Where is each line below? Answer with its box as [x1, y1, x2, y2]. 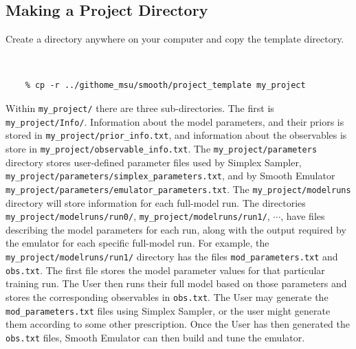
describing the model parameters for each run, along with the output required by [5, 222, 346, 236]
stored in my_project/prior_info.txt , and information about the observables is [5, 128, 347, 142]
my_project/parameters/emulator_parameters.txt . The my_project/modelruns [5, 181, 351, 196]
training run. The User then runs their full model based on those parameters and [5, 276, 347, 291]
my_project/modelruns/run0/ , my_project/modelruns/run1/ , [5, 209, 270, 223]
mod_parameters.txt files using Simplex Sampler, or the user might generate [5, 303, 331, 317]
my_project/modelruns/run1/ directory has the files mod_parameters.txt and [5, 249, 338, 264]
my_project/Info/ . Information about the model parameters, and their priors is [5, 114, 344, 128]
